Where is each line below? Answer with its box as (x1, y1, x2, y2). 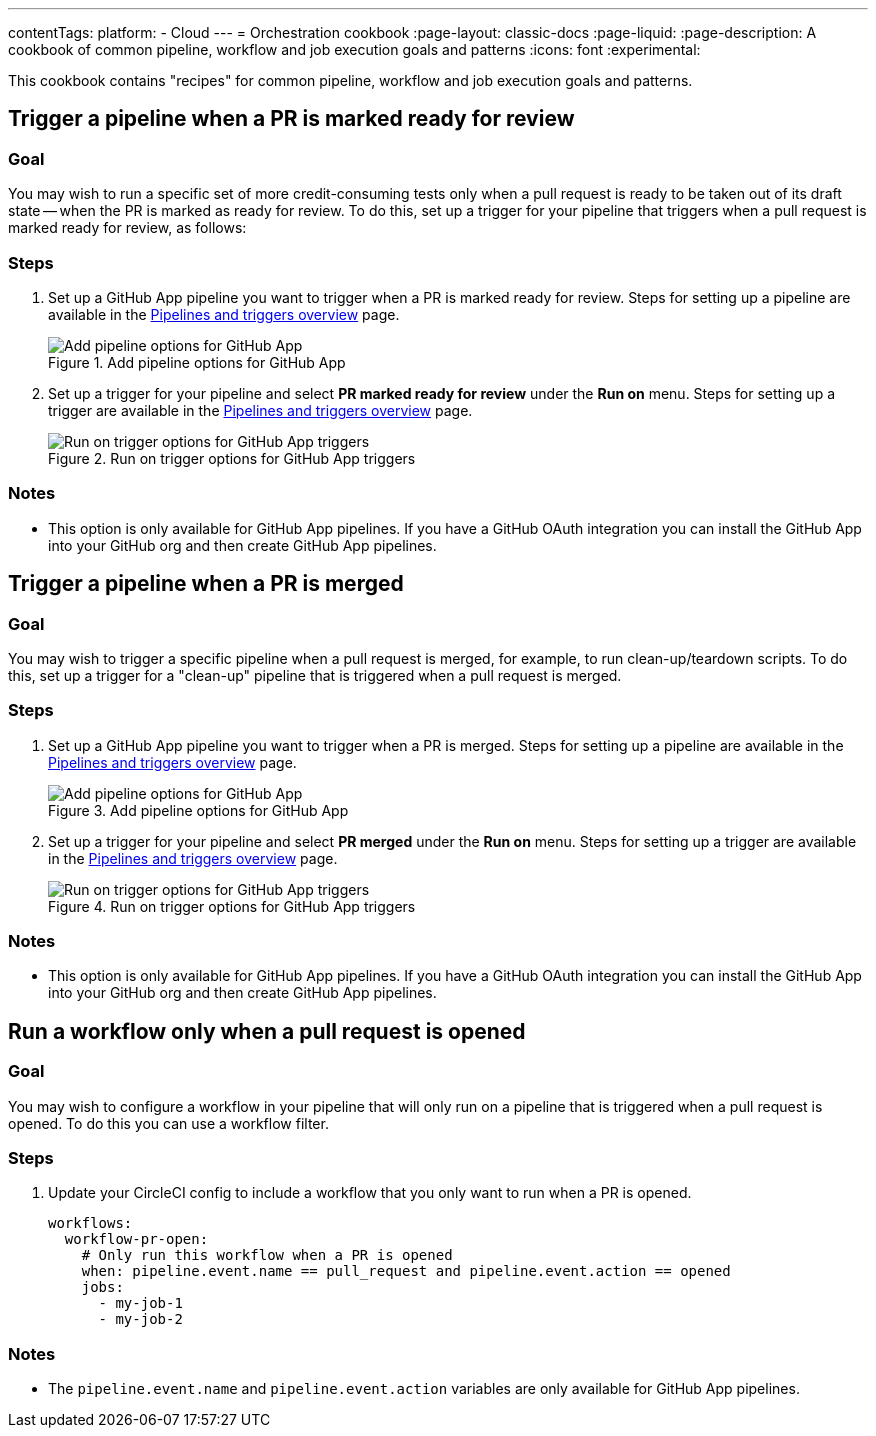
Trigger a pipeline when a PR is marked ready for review (8, 106, 575, 132)
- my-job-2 (98, 1311, 183, 1328)
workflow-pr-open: (64, 1231, 209, 1248)
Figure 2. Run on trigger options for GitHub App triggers (48, 449, 416, 467)
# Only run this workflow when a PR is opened (81, 1247, 453, 1264)
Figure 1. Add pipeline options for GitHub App (48, 353, 346, 371)
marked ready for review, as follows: (8, 219, 247, 237)
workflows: (48, 1215, 133, 1232)
